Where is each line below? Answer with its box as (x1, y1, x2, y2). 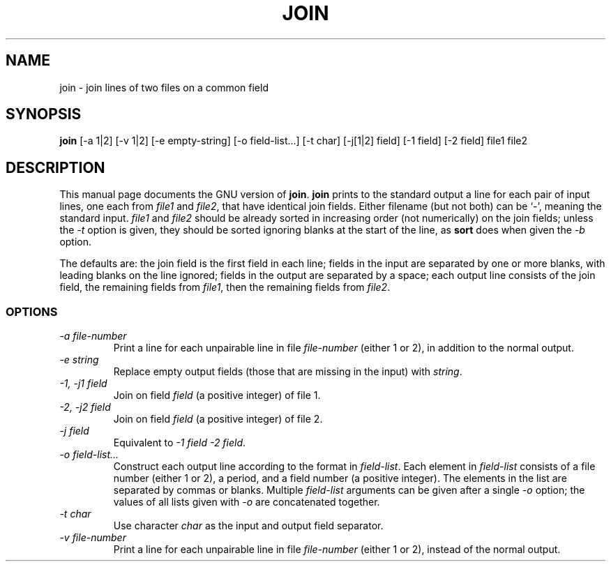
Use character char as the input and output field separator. (113, 520, 384, 532)
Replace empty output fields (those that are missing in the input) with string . (113, 365, 462, 378)
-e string (59, 354, 99, 366)
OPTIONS (6, 304, 58, 319)
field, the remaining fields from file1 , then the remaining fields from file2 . (59, 281, 391, 294)
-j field (59, 425, 89, 437)
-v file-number (59, 531, 126, 544)
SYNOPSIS (6, 105, 82, 123)
